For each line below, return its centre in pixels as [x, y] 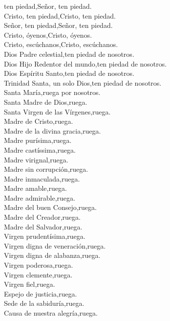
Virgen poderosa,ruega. [39, 265]
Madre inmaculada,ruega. [42, 178]
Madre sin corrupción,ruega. [46, 169]
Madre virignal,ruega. [36, 159]
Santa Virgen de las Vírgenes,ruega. [57, 111]
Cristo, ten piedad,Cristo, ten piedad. [60, 15]
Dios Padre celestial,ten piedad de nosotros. [69, 54]
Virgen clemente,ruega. [38, 274]
